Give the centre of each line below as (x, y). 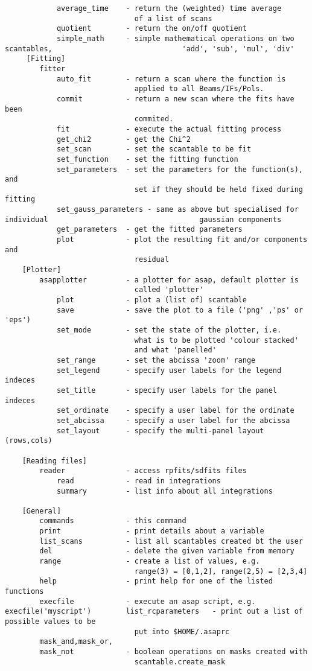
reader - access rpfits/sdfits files (143, 471)
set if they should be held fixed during (218, 189)
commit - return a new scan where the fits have (175, 99)
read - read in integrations (138, 481)
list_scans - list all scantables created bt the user (171, 541)
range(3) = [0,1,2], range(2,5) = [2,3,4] (221, 571)
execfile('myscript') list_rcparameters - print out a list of (154, 612)
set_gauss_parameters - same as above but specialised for (177, 210)
